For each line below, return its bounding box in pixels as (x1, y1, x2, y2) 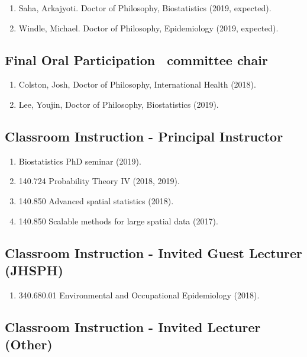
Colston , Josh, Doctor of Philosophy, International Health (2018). (18, 78, 256, 91)
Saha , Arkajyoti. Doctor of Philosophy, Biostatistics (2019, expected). (18, 2, 272, 14)
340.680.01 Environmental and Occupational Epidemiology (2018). (18, 288, 260, 301)
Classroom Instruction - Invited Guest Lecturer (5, 243, 303, 262)
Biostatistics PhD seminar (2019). (18, 155, 141, 167)
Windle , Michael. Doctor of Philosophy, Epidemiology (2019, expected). (18, 21, 279, 34)
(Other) (5, 335, 53, 353)
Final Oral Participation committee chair (5, 50, 268, 69)
